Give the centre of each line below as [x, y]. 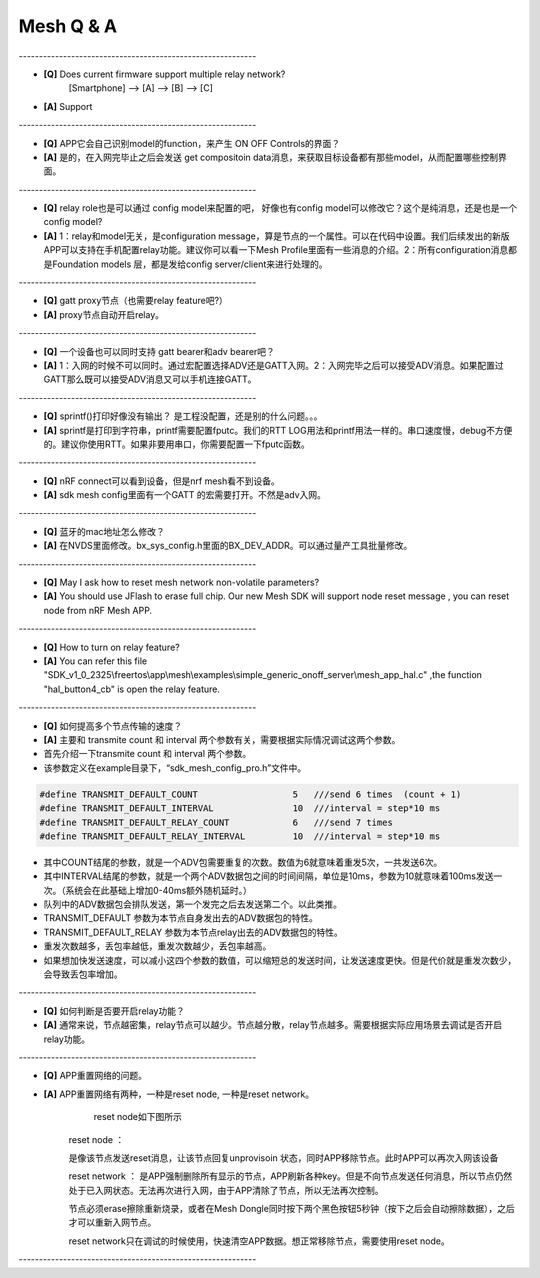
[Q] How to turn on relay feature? [111, 647]
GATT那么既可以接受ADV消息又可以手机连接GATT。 [150, 379]
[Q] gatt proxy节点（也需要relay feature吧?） [136, 301]
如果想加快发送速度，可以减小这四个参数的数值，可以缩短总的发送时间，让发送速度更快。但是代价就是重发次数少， [280, 960]
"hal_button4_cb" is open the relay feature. [131, 689]
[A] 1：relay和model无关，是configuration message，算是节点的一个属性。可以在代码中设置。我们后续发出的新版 [276, 236]
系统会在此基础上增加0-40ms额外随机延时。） [158, 890]
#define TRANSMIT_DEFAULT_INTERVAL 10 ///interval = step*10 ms [240, 808]
